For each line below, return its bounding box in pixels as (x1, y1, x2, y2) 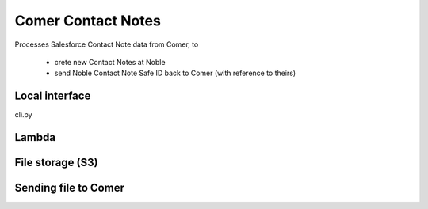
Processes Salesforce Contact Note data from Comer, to (14, 40, 199, 49)
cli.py (14, 110, 32, 120)
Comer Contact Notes (14, 12, 162, 29)
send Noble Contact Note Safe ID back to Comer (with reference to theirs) (54, 68, 296, 78)
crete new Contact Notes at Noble (54, 57, 166, 66)
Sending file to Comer (14, 181, 124, 195)
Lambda (14, 131, 55, 144)
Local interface (14, 89, 91, 103)
